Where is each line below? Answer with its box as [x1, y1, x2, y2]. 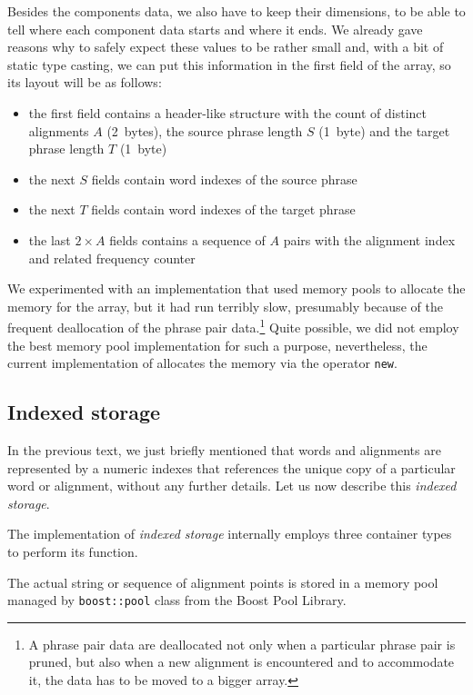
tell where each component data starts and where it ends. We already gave [7, 19, 423, 38]
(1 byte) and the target [318, 121, 450, 140]
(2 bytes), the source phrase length [106, 121, 303, 140]
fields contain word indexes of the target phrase [91, 200, 356, 219]
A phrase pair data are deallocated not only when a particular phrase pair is [28, 634, 456, 653]
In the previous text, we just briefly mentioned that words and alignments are [7, 441, 441, 460]
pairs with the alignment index [283, 230, 456, 249]
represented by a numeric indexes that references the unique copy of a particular [7, 458, 456, 477]
